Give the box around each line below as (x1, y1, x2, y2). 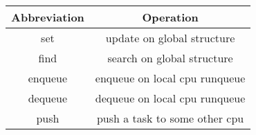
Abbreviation (11, 9, 84, 25)
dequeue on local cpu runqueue (95, 90, 246, 106)
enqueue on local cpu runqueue (95, 70, 246, 86)
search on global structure (107, 50, 233, 66)
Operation (142, 9, 199, 25)
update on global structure (105, 30, 235, 46)
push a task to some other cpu (96, 110, 244, 126)
